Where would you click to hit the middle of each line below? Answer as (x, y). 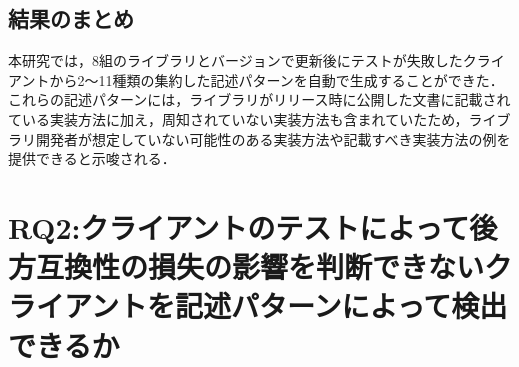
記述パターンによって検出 (341, 305)
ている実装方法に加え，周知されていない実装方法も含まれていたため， (238, 118)
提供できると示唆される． (92, 158)
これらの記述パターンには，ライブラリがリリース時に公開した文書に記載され (259, 99)
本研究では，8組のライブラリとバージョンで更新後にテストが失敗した (235, 60)
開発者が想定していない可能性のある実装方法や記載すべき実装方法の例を (273, 138)
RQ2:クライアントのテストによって (239, 226)
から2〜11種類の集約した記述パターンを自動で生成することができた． (276, 79)
